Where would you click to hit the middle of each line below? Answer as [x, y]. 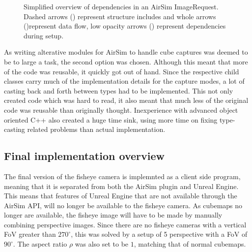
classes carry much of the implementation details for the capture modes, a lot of [124, 81]
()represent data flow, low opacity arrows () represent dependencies [125, 26]
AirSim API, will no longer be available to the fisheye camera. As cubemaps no [123, 205]
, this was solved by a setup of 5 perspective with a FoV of [159, 234]
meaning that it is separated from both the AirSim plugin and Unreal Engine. [121, 186]
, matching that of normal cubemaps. [190, 244]
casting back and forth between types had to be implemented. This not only [119, 90]
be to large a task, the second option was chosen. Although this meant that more [126, 61]
